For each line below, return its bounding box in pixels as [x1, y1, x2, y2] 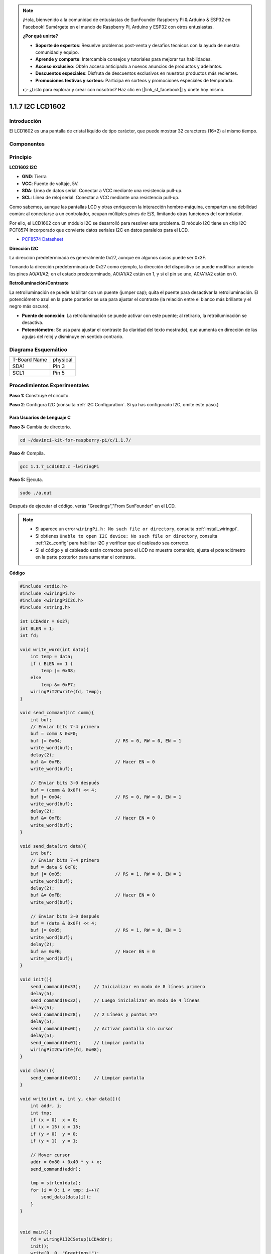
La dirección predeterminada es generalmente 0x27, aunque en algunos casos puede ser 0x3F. [9, 255, 207, 261]
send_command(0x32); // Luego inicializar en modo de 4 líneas [30, 998, 200, 1003]
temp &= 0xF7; [41, 682, 76, 687]
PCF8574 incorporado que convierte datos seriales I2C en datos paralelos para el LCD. [9, 227, 189, 233]
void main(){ [20, 1229, 52, 1235]
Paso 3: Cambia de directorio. [9, 424, 71, 430]
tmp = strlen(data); [30, 1180, 81, 1186]
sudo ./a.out [20, 490, 52, 496]
